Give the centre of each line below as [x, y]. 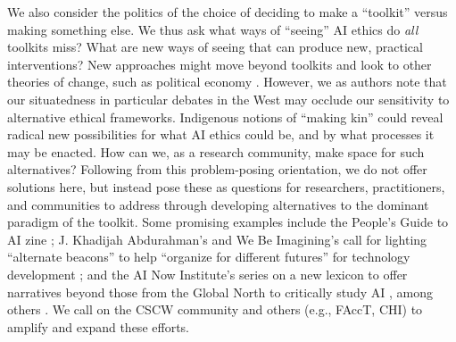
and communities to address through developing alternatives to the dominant [218, 204]
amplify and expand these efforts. [98, 326]
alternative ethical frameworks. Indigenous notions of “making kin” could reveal [225, 117]
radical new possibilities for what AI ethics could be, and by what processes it [221, 134]
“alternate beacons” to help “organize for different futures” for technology [209, 257]
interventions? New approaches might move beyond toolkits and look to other [220, 64]
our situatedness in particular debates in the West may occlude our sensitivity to [228, 99]
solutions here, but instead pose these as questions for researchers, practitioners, [226, 186]
